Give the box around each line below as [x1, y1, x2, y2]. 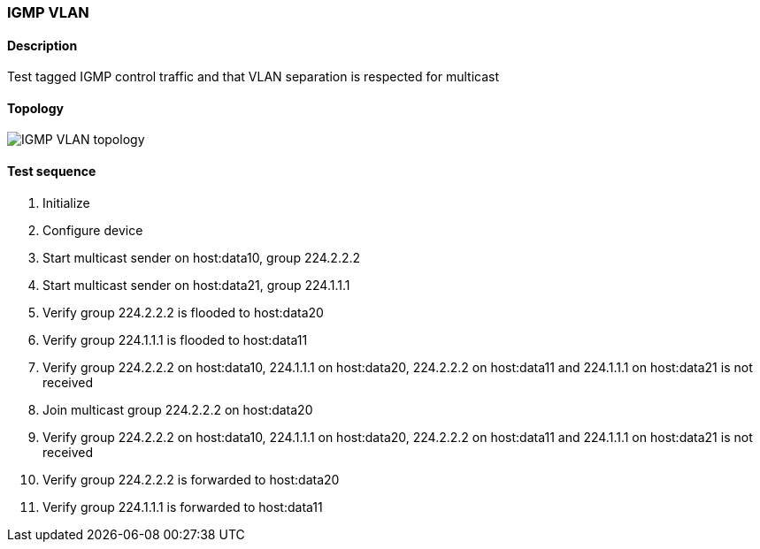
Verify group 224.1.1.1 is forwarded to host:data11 [42, 499, 323, 515]
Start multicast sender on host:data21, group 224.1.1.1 [42, 277, 350, 293]
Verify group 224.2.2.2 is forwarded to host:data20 [42, 471, 340, 487]
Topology [7, 100, 64, 116]
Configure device [42, 222, 143, 238]
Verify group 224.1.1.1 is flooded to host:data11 [42, 332, 308, 347]
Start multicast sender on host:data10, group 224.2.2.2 [42, 249, 361, 265]
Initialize [42, 194, 90, 210]
